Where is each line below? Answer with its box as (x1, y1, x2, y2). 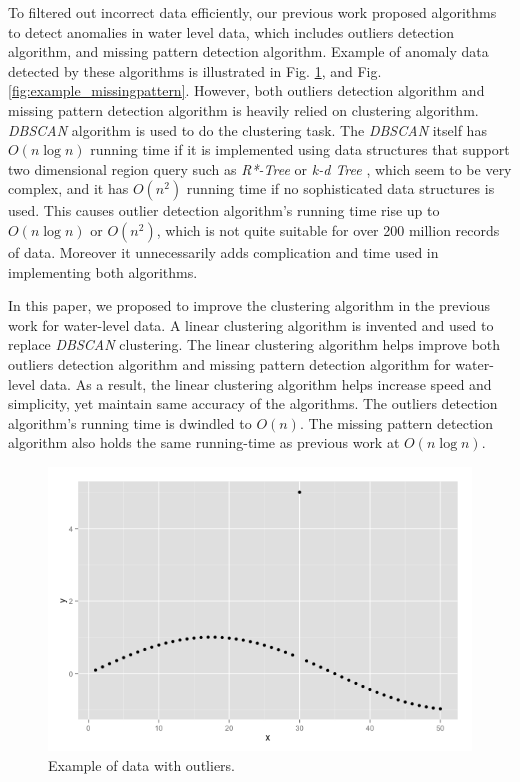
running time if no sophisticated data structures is (186, 178, 495, 199)
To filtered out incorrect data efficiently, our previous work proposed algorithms (8, 2, 497, 22)
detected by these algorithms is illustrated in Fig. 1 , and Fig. (8, 60, 382, 81)
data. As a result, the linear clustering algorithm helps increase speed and (39, 373, 492, 394)
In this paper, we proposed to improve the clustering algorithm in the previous (8, 295, 491, 316)
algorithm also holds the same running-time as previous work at (8, 432, 400, 453)
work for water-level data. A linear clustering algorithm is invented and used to (8, 314, 494, 335)
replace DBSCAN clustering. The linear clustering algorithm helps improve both (8, 334, 501, 355)
